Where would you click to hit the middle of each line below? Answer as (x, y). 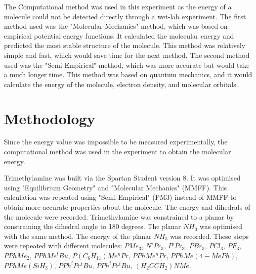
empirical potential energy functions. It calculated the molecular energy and (119, 35)
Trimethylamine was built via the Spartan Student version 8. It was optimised (122, 178)
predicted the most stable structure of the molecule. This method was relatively (125, 45)
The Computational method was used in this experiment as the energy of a (118, 6)
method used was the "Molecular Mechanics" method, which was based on (116, 26)
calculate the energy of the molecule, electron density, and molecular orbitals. (121, 84)
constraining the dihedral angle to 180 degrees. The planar (93, 226)
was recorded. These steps (209, 236)
